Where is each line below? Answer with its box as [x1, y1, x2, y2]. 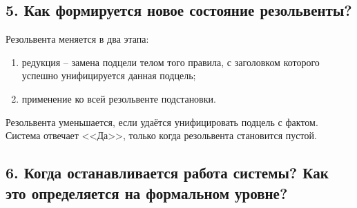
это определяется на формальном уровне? [6, 182, 288, 203]
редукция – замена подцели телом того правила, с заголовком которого [21, 54, 320, 69]
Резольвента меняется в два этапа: [6, 32, 149, 46]
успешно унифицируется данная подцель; [21, 68, 196, 83]
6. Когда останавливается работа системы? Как [6, 162, 329, 183]
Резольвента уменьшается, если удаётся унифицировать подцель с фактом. [6, 114, 318, 129]
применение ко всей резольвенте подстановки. [21, 91, 216, 105]
